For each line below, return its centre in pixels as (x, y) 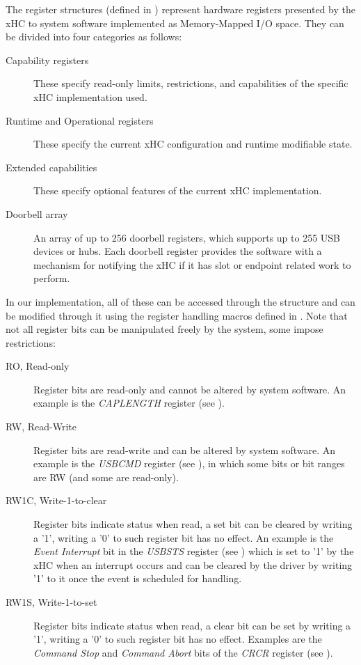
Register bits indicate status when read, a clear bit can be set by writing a (192, 625)
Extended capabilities (51, 167)
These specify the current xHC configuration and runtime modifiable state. (193, 144)
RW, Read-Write (41, 427)
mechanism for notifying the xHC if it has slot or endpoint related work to (192, 264)
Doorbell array (37, 213)
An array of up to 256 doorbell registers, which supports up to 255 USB (187, 237)
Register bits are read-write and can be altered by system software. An (184, 449)
